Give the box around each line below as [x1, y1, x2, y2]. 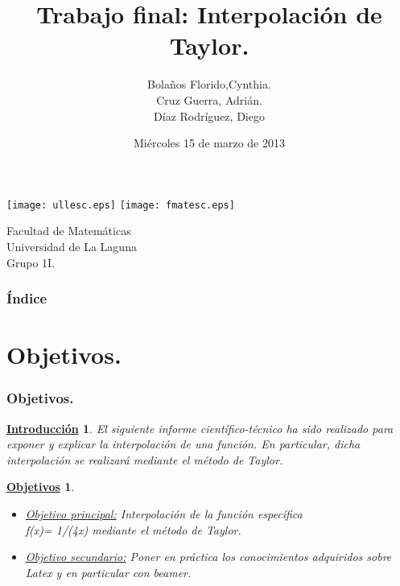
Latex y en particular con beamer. [25, 563, 192, 580]
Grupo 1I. [6, 254, 56, 270]
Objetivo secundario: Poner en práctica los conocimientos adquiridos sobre [25, 548, 392, 565]
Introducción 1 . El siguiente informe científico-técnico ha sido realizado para [6, 419, 394, 436]
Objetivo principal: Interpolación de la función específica [25, 505, 303, 522]
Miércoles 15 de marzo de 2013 [134, 134, 285, 151]
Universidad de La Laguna [6, 237, 137, 254]
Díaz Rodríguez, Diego [154, 107, 265, 124]
